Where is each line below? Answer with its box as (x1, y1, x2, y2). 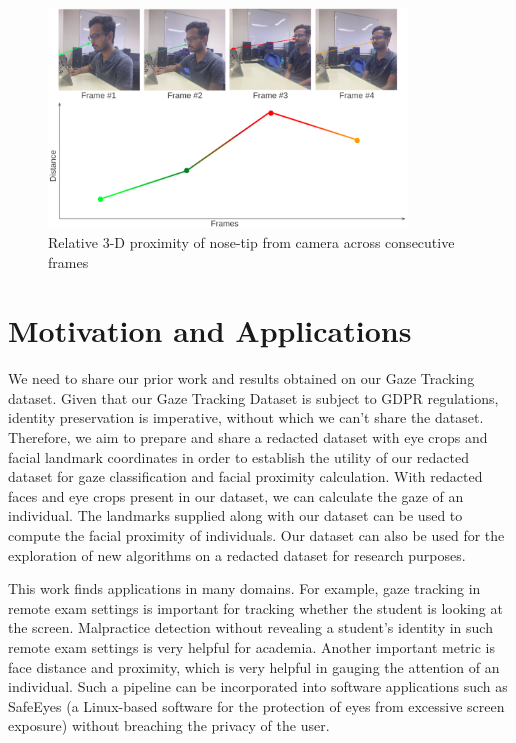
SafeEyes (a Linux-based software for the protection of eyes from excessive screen (8, 695, 505, 716)
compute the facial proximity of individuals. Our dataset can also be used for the (8, 524, 505, 545)
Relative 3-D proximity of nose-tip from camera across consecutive (48, 231, 455, 252)
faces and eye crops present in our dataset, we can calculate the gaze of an (8, 485, 464, 506)
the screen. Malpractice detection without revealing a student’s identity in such (8, 617, 493, 638)
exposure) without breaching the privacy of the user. (8, 715, 330, 736)
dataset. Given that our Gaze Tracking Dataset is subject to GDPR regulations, (8, 387, 499, 408)
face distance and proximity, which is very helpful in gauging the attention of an (8, 656, 500, 677)
